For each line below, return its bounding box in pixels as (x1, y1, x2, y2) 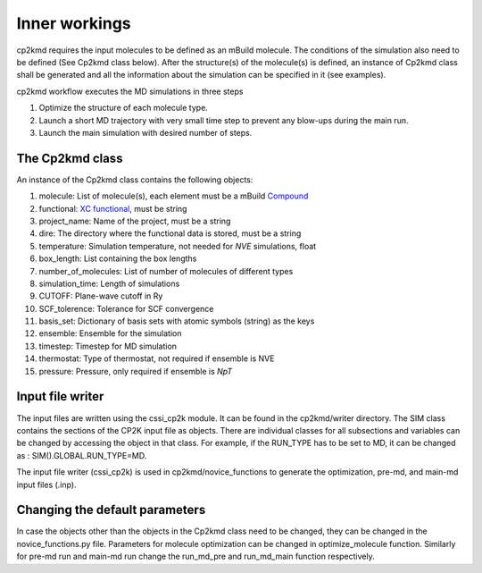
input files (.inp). (16, 479, 77, 490)
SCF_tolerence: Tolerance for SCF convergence (38, 303, 214, 314)
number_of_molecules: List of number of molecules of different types (38, 265, 294, 276)
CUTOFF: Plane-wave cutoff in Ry (38, 291, 163, 301)
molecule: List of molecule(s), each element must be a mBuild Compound (38, 190, 309, 201)
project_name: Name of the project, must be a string (38, 215, 231, 226)
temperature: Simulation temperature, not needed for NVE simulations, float (38, 240, 317, 251)
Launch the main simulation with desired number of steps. (38, 127, 253, 138)
